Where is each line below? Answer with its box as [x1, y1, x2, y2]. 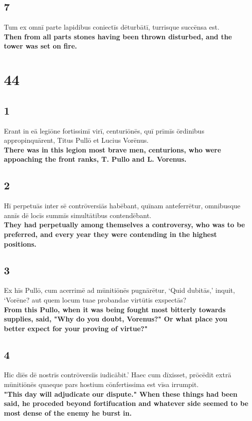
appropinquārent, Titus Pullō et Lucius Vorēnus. [4, 135, 149, 145]
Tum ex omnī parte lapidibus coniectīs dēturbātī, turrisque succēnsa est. [4, 22, 219, 32]
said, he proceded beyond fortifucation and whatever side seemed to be [4, 398, 249, 408]
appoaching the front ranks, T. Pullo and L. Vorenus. [4, 154, 187, 164]
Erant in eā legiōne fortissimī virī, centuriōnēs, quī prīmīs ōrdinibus [4, 125, 204, 135]
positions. [4, 238, 36, 249]
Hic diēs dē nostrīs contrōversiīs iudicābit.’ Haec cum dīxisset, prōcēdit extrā [4, 370, 232, 380]
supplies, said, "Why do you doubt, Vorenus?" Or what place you [4, 314, 228, 324]
